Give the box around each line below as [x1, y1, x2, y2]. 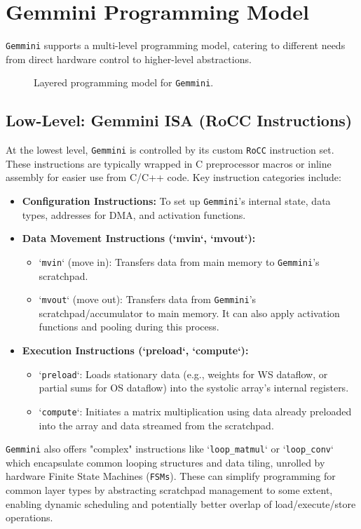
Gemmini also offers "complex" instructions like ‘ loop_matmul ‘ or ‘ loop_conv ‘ [6, 441, 334, 456]
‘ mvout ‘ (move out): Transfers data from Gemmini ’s [39, 292, 257, 307]
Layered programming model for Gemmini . [34, 75, 214, 90]
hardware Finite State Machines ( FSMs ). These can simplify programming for [6, 469, 336, 483]
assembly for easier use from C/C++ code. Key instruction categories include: [6, 170, 341, 185]
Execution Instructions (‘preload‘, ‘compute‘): [22, 343, 249, 358]
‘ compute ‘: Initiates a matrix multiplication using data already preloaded [39, 403, 352, 418]
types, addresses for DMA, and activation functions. [22, 207, 246, 222]
